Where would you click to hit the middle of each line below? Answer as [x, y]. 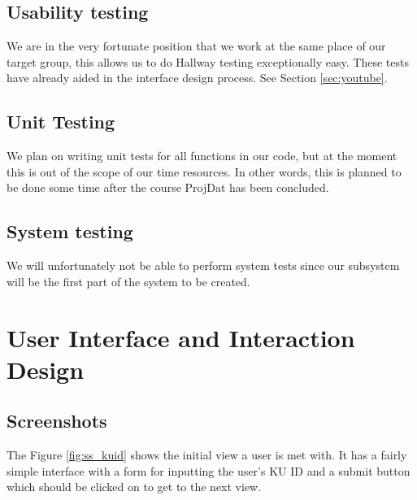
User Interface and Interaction [181, 337]
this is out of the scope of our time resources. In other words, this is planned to [204, 171]
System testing [70, 231]
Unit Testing [61, 122]
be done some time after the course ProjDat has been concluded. [168, 187]
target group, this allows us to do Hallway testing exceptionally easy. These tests [208, 61]
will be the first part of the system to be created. [128, 281]
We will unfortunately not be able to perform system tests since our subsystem [203, 265]
